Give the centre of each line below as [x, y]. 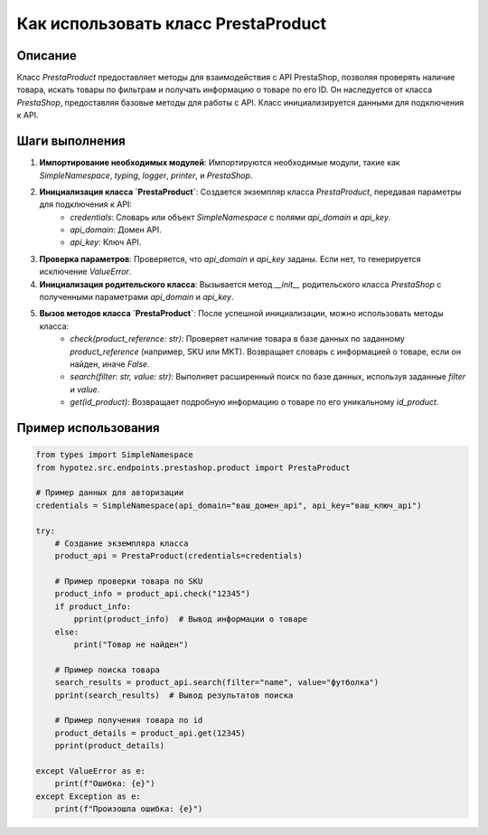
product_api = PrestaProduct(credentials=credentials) [178, 556]
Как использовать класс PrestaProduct [172, 23]
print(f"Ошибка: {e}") [105, 783]
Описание [47, 56]
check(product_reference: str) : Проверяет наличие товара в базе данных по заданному [238, 339]
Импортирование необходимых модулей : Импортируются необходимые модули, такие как [220, 163]
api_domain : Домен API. [116, 230]
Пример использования [88, 428]
